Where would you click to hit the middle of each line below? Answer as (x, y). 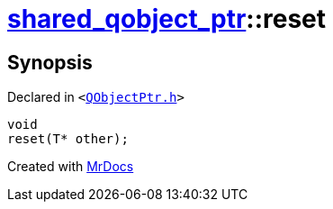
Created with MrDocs (71, 167)
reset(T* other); (68, 139)
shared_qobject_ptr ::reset (167, 19)
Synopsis (50, 62)
